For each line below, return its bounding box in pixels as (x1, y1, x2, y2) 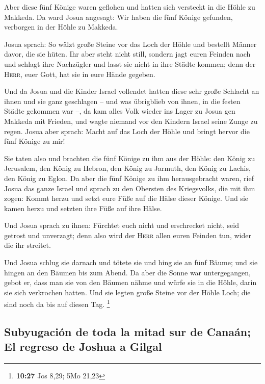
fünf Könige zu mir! (4, 136, 65, 146)
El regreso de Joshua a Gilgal (4, 339, 162, 354)
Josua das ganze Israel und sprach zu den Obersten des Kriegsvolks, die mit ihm (4, 183, 255, 193)
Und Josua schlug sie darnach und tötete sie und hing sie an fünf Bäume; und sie (4, 257, 258, 268)
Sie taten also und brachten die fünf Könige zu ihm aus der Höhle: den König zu (4, 152, 255, 163)
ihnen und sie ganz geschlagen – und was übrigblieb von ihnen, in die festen (4, 95, 241, 106)
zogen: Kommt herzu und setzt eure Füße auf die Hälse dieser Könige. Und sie (4, 193, 248, 203)
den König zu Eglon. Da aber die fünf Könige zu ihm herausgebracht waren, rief (4, 172, 254, 183)
